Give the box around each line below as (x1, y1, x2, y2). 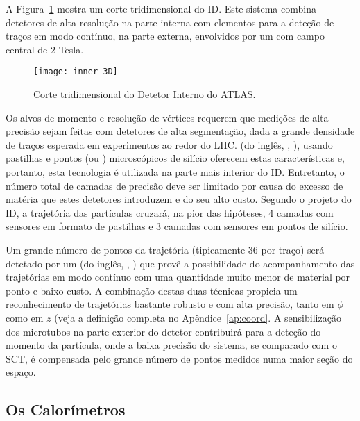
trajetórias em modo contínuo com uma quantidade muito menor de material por (6, 270, 350, 284)
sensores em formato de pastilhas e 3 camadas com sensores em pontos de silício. (6, 219, 348, 233)
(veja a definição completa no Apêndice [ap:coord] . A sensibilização (54, 310, 341, 324)
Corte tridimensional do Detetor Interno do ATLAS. (33, 87, 256, 101)
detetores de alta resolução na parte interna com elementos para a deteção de (6, 15, 334, 29)
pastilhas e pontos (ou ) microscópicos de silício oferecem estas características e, (6, 151, 345, 165)
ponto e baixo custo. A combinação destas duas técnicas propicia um (6, 283, 298, 297)
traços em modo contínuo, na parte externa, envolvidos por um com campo (6, 28, 325, 43)
